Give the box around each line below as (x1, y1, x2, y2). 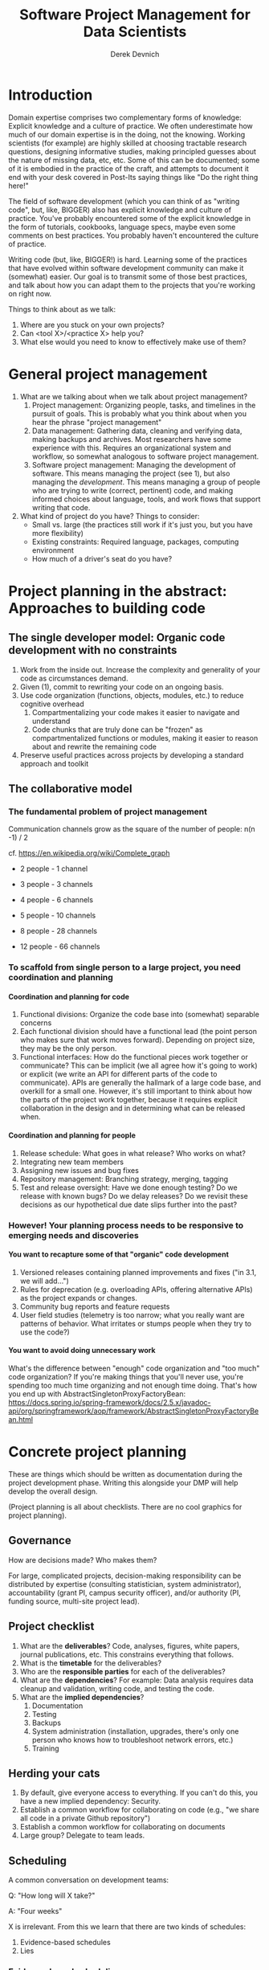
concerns (19, 1018, 52, 1028)
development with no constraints (8, 644, 177, 657)
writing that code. (31, 502, 91, 512)
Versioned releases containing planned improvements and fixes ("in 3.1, (19, 1267, 257, 1277)
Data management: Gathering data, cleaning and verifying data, (31, 426, 243, 435)
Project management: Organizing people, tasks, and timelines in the (31, 400, 256, 410)
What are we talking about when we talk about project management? (19, 391, 248, 401)
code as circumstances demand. (19, 673, 128, 683)
